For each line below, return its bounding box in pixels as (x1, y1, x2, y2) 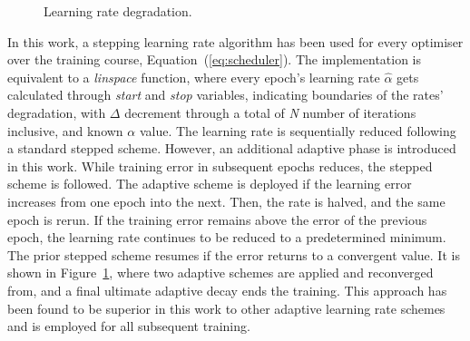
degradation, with (7, 102, 106, 122)
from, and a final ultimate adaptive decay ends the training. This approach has (7, 280, 447, 299)
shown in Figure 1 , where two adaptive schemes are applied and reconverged (7, 263, 434, 282)
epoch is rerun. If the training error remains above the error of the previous (7, 209, 427, 229)
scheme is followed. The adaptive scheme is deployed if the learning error (7, 174, 412, 193)
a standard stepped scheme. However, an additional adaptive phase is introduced (7, 139, 456, 158)
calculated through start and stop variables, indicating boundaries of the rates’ (7, 85, 444, 104)
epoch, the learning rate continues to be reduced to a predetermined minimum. (7, 228, 446, 247)
